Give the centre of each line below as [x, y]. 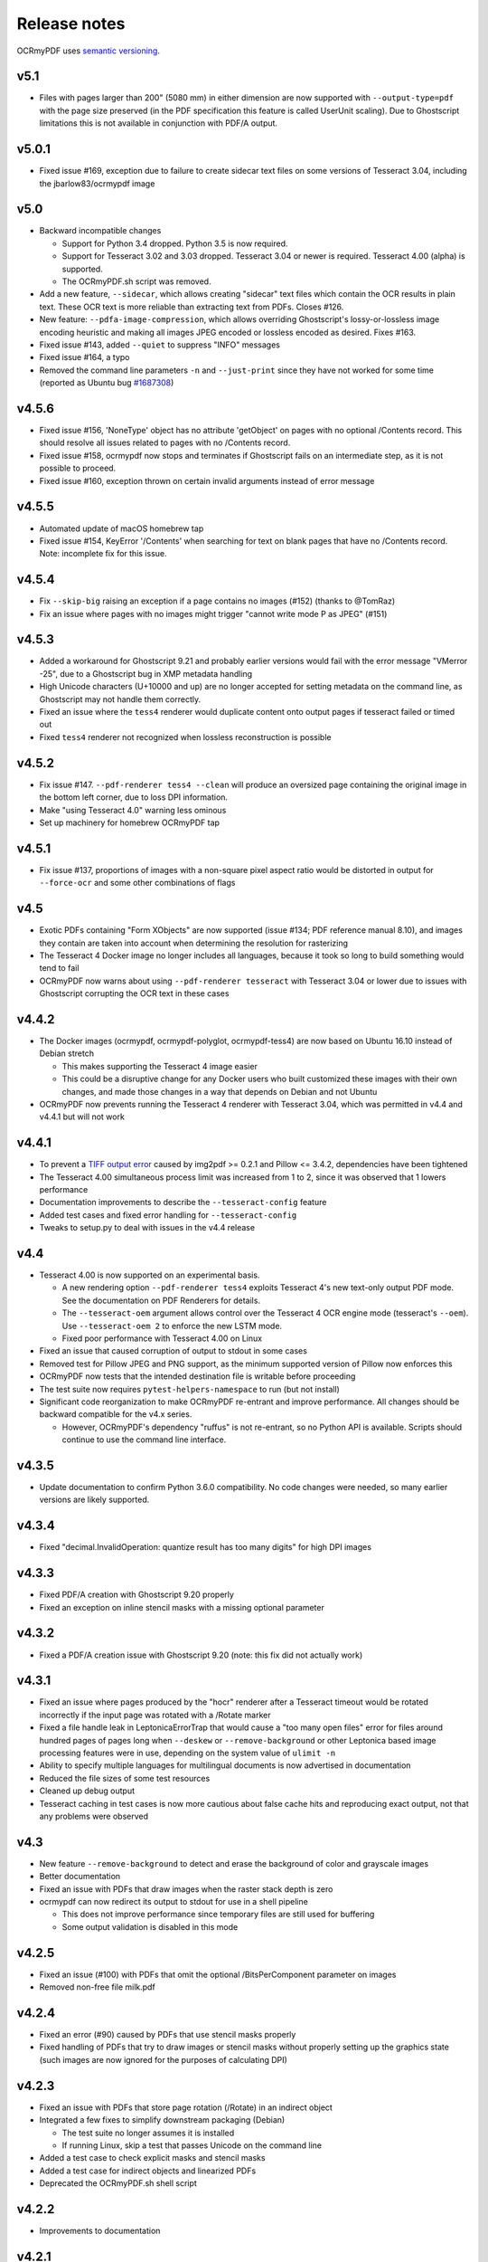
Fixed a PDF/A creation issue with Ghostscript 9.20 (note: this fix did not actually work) [201, 1655]
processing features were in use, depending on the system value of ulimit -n [188, 1753]
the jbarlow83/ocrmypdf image [97, 183]
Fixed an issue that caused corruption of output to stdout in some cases [173, 1351]
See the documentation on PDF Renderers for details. [161, 1300]
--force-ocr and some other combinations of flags [137, 883]
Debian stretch [67, 1053]
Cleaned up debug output [87, 1791]
